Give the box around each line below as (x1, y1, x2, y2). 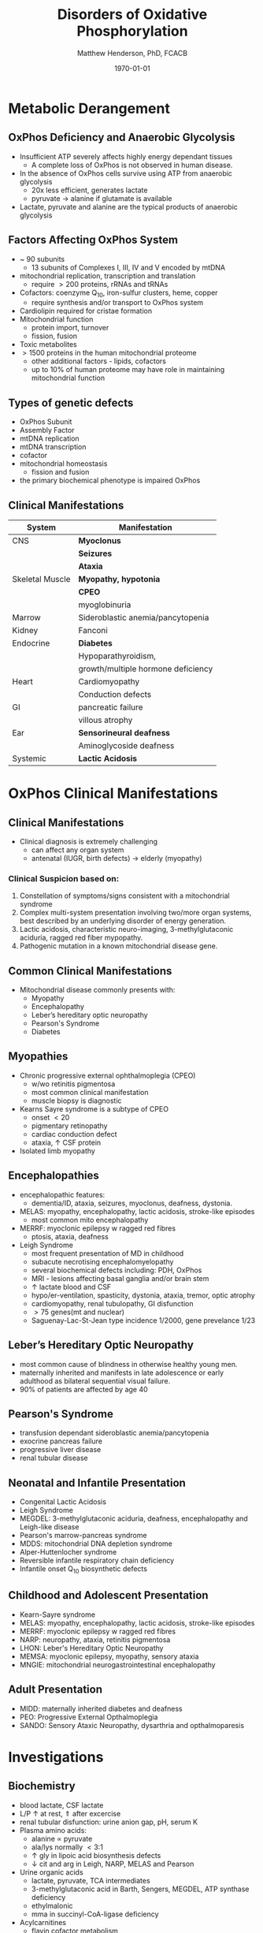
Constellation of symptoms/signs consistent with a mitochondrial (19, 891, 230, 900)
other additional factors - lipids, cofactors (31, 356, 167, 366)
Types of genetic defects (8, 396, 134, 409)
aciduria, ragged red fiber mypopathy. (19, 933, 143, 943)
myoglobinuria (78, 599, 131, 610)
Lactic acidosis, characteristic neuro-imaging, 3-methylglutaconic (19, 925, 234, 934)
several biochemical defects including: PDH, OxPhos (31, 1265, 202, 1275)
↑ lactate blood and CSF (31, 1282, 112, 1291)
